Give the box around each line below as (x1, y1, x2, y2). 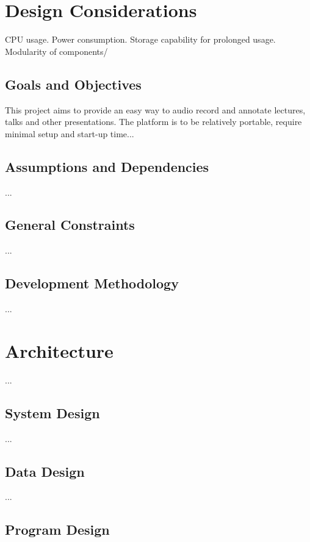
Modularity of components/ (5, 45, 108, 57)
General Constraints (5, 215, 135, 234)
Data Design (5, 462, 85, 480)
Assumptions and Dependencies (5, 157, 209, 176)
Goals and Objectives (5, 74, 142, 93)
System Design (5, 403, 100, 422)
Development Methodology (5, 274, 179, 293)
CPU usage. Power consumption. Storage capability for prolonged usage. (5, 33, 276, 46)
